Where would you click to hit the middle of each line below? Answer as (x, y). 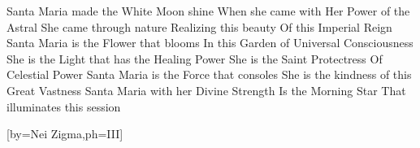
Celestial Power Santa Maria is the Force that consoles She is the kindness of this (209, 74)
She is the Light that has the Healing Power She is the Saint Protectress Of (195, 58)
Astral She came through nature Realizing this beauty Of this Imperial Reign (199, 26)
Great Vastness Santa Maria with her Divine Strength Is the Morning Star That (206, 90)
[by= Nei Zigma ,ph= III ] (65, 134)
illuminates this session (64, 106)
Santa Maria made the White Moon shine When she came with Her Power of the (208, 11)
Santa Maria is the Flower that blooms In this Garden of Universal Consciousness (210, 43)
